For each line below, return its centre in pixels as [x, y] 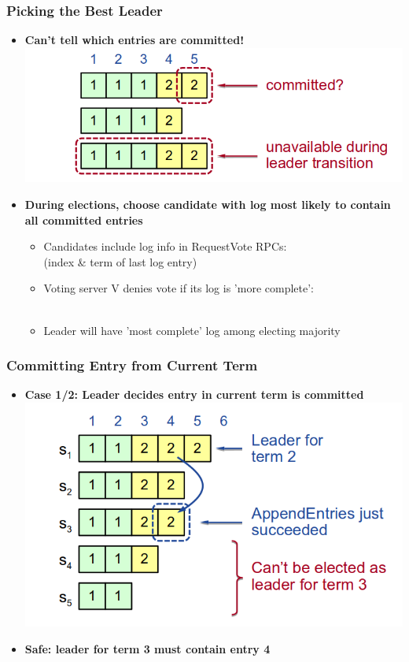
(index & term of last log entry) [120, 261]
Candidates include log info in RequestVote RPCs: [165, 246]
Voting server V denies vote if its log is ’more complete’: [179, 288]
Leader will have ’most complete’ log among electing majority [192, 330]
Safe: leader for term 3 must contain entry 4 [147, 648]
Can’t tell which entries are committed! [134, 40]
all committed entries [84, 219]
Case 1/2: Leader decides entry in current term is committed [194, 394]
